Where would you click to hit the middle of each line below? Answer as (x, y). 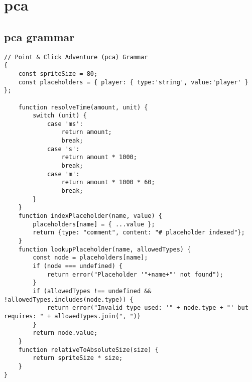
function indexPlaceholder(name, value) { (90, 216)
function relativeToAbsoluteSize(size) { (88, 350)
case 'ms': (65, 124)
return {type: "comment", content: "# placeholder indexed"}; (139, 233)
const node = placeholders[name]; (90, 258)
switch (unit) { (60, 116)
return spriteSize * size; (78, 358)
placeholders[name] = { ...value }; (94, 224)
